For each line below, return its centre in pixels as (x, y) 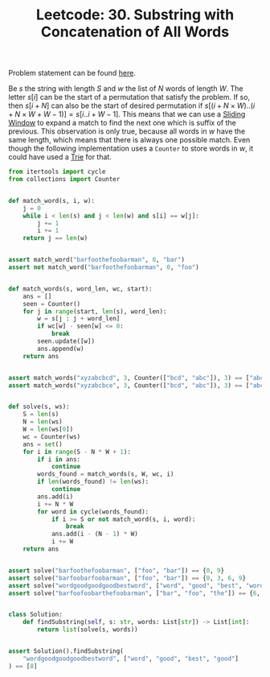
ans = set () (43, 444)
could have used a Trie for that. (60, 157)
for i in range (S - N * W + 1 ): (77, 452)
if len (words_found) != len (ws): (93, 482)
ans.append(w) (61, 349)
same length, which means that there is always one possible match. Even (129, 140)
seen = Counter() (52, 303)
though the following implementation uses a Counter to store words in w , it (131, 149)
